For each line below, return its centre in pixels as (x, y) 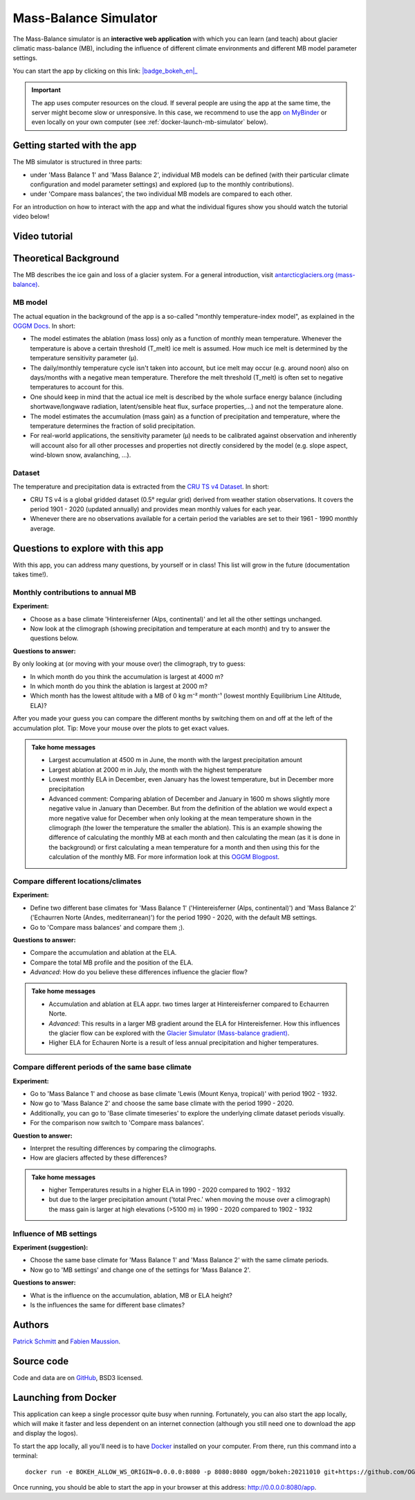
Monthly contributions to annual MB (74, 592)
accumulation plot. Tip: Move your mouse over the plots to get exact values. (121, 728)
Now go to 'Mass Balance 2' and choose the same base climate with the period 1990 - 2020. (162, 1103)
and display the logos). (45, 1433)
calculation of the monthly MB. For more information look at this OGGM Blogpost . (164, 857)
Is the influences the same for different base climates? (108, 1305)
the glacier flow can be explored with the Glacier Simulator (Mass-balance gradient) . (169, 1033)
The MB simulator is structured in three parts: (77, 162)
